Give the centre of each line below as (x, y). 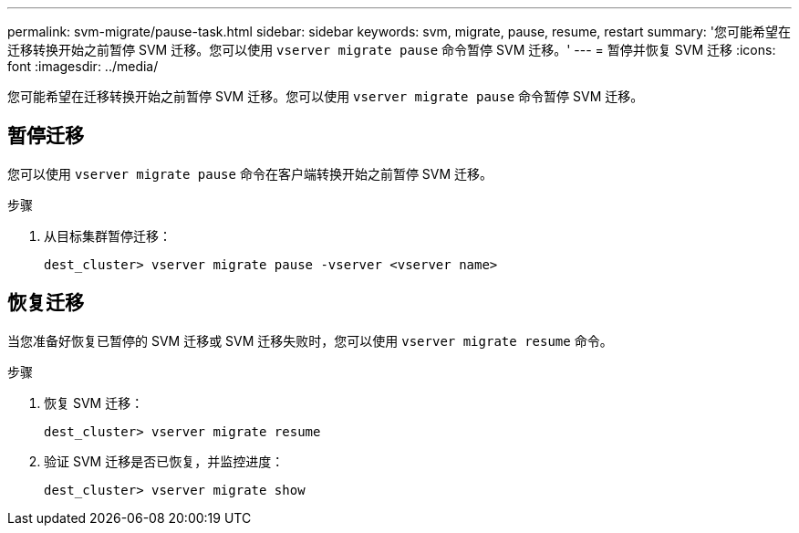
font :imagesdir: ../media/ (83, 66)
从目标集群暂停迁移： (108, 235)
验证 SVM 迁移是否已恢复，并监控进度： (164, 461)
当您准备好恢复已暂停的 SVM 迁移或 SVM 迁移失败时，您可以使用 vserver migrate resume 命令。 (310, 340)
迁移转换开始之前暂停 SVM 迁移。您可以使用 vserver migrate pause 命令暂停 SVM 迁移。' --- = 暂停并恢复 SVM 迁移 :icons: (392, 50)
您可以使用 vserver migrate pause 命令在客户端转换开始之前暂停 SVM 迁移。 (250, 173)
